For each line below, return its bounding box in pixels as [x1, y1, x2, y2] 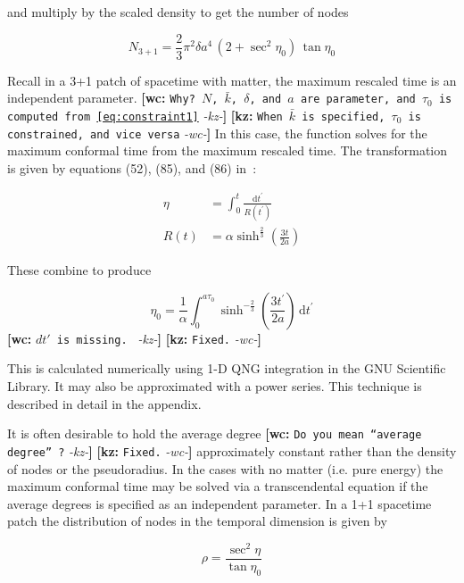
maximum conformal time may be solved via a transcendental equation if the [7, 477, 428, 496]
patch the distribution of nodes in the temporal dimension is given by [7, 512, 387, 530]
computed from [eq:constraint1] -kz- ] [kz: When [7, 105, 283, 124]
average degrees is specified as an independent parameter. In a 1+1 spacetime [7, 494, 432, 512]
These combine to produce [7, 261, 152, 279]
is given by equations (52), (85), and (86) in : [7, 158, 257, 177]
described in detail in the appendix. [7, 394, 202, 412]
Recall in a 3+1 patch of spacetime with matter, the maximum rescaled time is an [7, 71, 457, 89]
